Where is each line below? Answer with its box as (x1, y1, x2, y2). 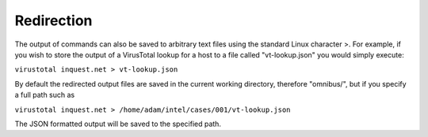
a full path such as (14, 91, 75, 100)
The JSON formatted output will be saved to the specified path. (14, 119, 222, 128)
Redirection (14, 12, 93, 29)
